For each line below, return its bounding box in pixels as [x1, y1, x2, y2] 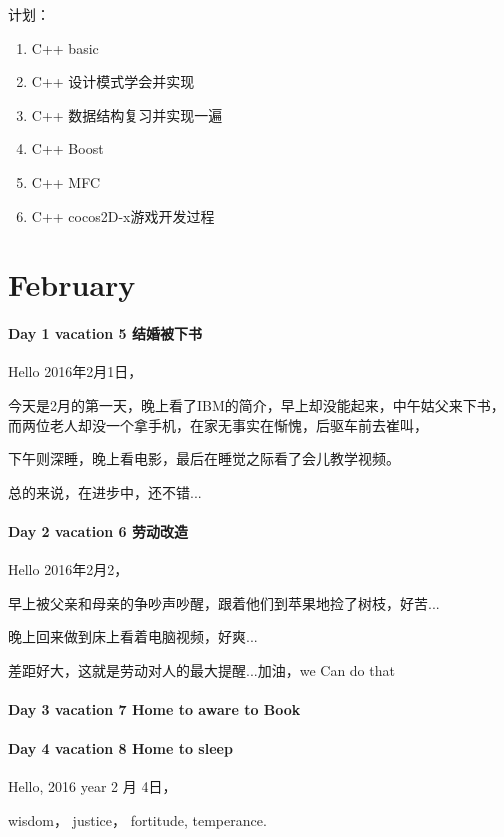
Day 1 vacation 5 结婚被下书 [8, 323, 202, 344]
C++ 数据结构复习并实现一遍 [31, 104, 223, 125]
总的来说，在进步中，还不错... [8, 481, 202, 502]
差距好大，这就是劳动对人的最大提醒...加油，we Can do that [8, 659, 395, 680]
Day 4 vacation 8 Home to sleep [8, 738, 233, 759]
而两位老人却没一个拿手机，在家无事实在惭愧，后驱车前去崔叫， [8, 414, 428, 435]
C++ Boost [31, 138, 104, 159]
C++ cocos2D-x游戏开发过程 [31, 205, 215, 226]
